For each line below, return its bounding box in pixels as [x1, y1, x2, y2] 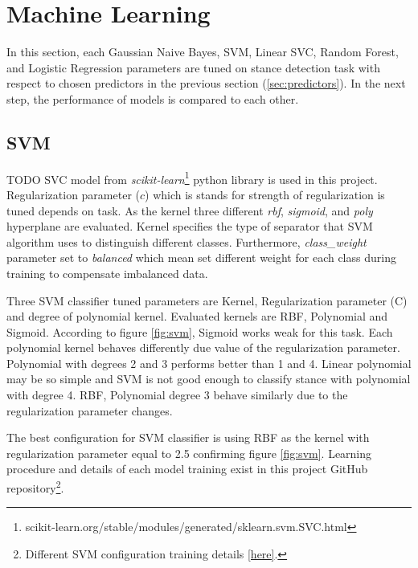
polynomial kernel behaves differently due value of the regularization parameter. [6, 339, 400, 356]
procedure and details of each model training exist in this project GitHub [6, 460, 368, 477]
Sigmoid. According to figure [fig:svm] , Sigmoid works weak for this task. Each [6, 323, 393, 340]
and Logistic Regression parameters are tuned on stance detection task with [6, 59, 380, 76]
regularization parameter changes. [6, 402, 173, 419]
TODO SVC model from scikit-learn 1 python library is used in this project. [6, 168, 378, 187]
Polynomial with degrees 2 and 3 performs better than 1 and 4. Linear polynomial [6, 354, 412, 371]
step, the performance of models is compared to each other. [6, 90, 299, 107]
